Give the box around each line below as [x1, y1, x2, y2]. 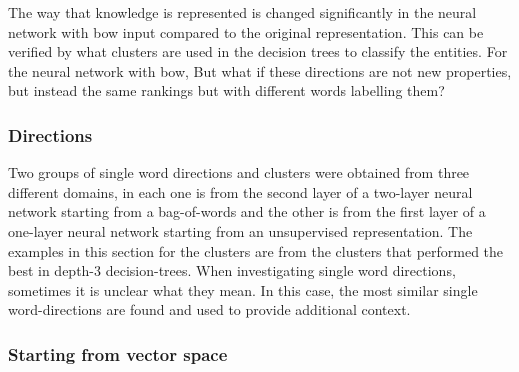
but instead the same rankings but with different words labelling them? [8, 80, 445, 101]
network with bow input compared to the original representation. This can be [8, 21, 484, 42]
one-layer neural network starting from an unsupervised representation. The [8, 220, 473, 241]
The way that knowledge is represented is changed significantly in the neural [8, 2, 477, 22]
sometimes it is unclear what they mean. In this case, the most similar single [8, 279, 478, 300]
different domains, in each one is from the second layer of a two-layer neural [8, 181, 473, 202]
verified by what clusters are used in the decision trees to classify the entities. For [8, 41, 508, 62]
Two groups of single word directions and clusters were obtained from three [8, 162, 470, 183]
